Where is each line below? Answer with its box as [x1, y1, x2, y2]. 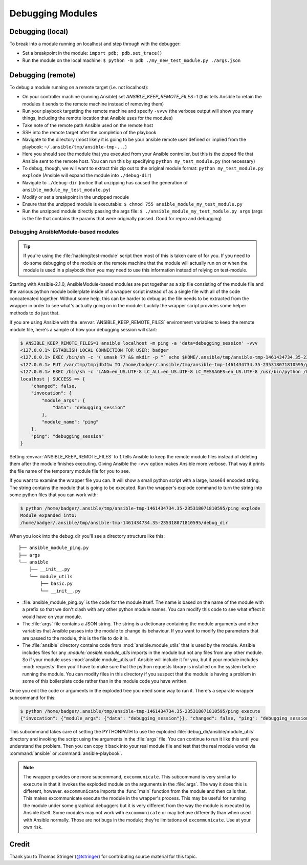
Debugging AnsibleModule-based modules [9, 228, 119, 235]
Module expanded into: [20, 513, 77, 518]
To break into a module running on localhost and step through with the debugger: [9, 41, 181, 47]
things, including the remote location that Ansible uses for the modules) [22, 115, 173, 121]
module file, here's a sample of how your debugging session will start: [9, 326, 158, 332]
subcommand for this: [9, 694, 56, 701]
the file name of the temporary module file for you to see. [9, 468, 130, 474]
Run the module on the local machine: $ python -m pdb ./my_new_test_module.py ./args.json [22, 57, 241, 64]
